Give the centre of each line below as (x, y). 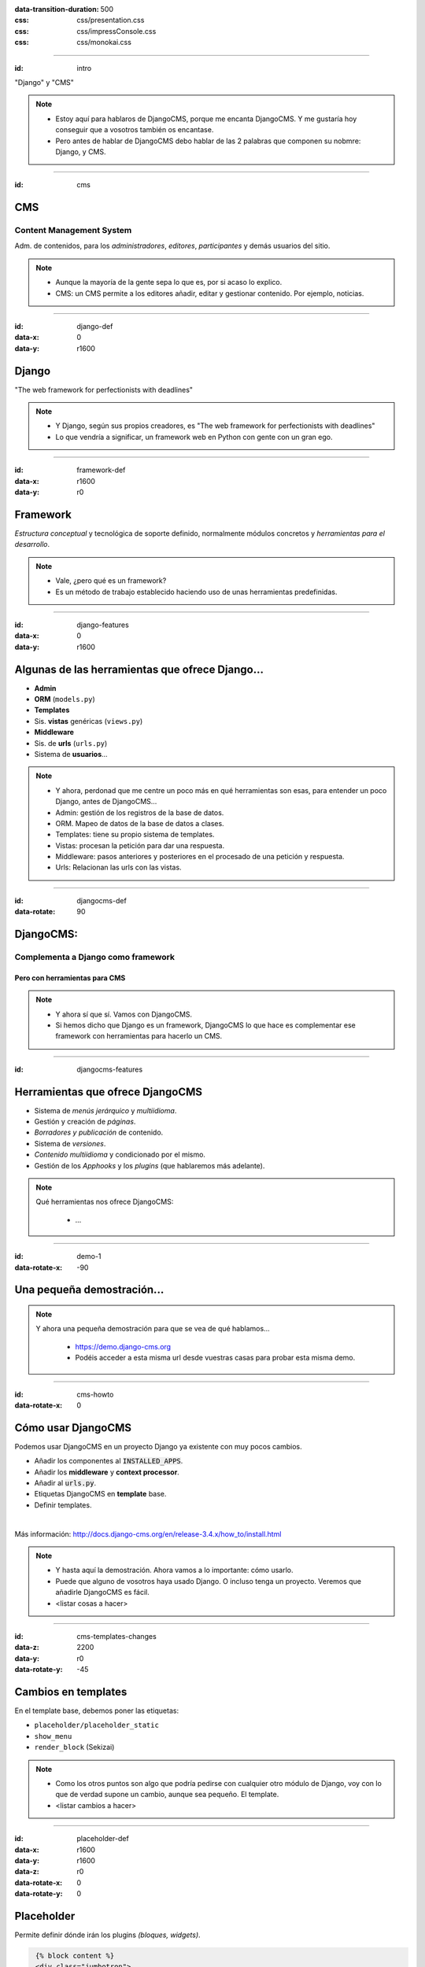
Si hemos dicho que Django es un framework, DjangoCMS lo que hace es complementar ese (205, 1025)
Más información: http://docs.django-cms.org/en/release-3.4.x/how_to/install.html (148, 1533)
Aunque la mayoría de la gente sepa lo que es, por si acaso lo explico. (169, 282)
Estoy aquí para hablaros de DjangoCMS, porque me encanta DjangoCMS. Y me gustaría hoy (206, 119)
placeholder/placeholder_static (96, 1725)
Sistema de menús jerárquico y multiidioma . (105, 1110)
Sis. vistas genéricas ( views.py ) (89, 721)
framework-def (101, 470)
